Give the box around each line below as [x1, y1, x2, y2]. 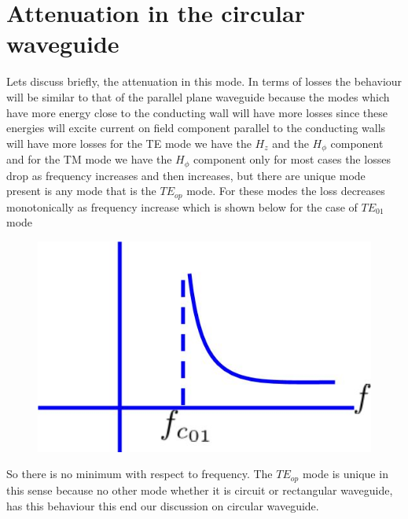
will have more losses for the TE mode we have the [6, 134, 252, 151]
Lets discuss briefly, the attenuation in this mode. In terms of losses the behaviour [6, 73, 402, 90]
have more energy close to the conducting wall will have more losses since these [6, 104, 388, 120]
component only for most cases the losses [193, 151, 391, 167]
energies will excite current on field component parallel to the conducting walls [6, 120, 386, 136]
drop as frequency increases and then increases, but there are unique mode [6, 167, 366, 183]
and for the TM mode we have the [6, 151, 172, 167]
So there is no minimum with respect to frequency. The [6, 466, 273, 482]
